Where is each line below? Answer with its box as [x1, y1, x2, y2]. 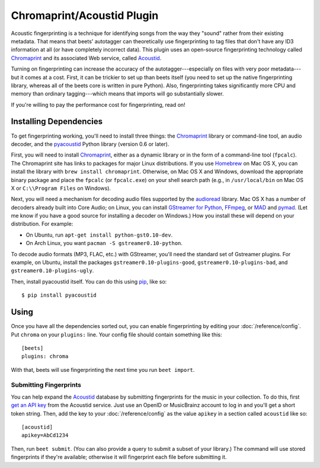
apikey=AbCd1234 [21, 432, 69, 439]
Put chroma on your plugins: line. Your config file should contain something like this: [11, 331, 222, 338]
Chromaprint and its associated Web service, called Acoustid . [11, 54, 162, 62]
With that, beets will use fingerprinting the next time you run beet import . [11, 366, 195, 373]
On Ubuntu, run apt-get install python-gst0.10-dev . [25, 231, 173, 238]
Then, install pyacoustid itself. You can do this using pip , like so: [11, 278, 167, 285]
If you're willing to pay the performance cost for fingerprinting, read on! [11, 101, 186, 108]
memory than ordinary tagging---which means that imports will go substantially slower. [11, 90, 224, 97]
